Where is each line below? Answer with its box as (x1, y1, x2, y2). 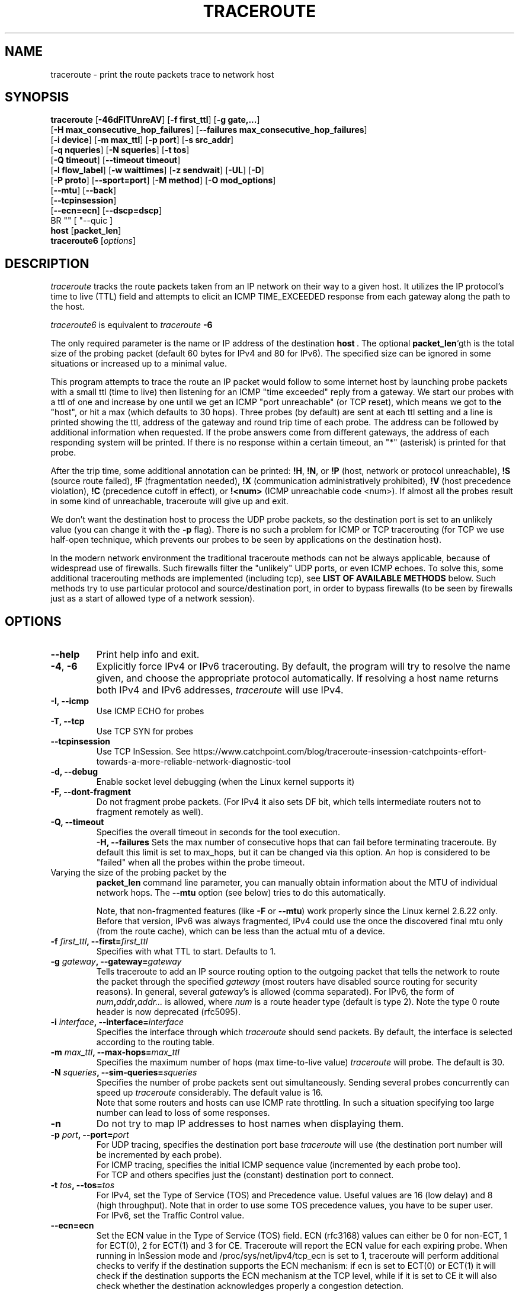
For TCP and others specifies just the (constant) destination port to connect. (96, 1170, 394, 1180)
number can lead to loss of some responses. (96, 1108, 270, 1118)
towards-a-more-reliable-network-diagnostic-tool (96, 756, 291, 767)
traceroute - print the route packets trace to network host (50, 69, 274, 79)
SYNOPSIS (5, 90, 69, 105)
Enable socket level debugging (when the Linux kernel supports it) (96, 777, 355, 787)
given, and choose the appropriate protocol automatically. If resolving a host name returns (96, 672, 499, 685)
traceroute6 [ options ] (50, 236, 136, 246)
